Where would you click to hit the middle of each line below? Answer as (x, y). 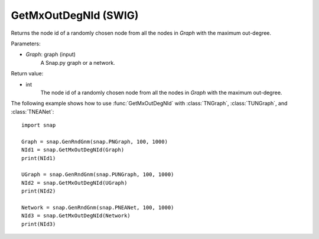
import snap (39, 125)
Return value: (27, 74)
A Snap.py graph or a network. (78, 62)
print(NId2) (39, 191)
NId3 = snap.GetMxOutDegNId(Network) (76, 216)
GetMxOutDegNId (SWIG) (75, 15)
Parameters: (26, 44)
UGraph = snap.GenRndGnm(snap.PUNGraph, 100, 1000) (98, 175)
